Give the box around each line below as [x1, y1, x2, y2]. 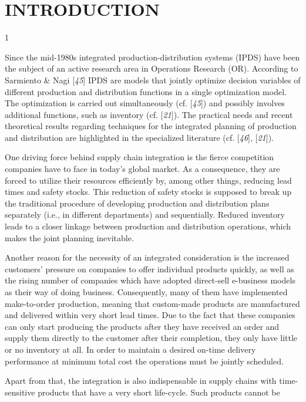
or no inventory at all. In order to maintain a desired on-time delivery [5, 343, 256, 355]
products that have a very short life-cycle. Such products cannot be [38, 386, 280, 398]
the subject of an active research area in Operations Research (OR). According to [5, 62, 298, 75]
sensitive [5, 386, 35, 398]
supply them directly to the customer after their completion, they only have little [5, 332, 298, 344]
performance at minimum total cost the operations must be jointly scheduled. [5, 354, 284, 367]
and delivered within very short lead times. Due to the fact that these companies [5, 309, 295, 321]
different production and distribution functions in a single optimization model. [5, 85, 287, 97]
